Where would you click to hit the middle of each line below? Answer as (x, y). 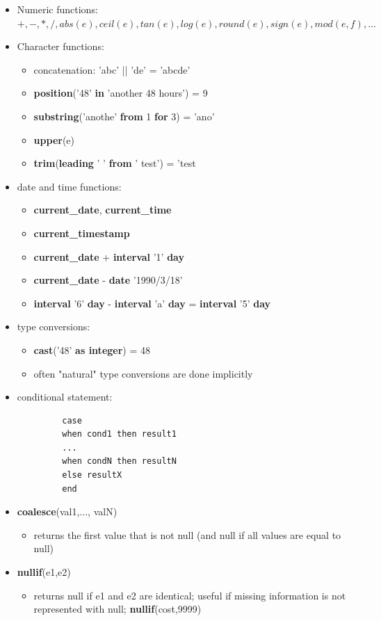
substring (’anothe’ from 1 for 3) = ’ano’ (124, 116)
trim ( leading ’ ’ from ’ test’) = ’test (115, 163)
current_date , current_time (103, 210)
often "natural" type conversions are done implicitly (143, 373)
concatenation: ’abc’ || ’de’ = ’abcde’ (112, 69)
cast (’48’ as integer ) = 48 (92, 349)
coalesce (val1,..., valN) (67, 511)
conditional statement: (65, 397)
